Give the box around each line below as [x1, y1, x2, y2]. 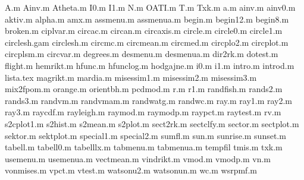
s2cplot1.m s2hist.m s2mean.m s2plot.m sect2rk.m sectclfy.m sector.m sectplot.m [5, 117, 299, 130]
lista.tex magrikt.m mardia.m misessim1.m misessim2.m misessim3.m [5, 71, 257, 83]
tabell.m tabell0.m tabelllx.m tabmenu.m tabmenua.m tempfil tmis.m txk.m [5, 141, 283, 153]
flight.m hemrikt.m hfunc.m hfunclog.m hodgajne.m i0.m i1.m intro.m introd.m [5, 59, 294, 71]
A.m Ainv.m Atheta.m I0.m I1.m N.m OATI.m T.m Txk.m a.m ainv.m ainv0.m [5, 1, 296, 13]
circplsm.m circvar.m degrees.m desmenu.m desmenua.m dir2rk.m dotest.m [5, 48, 278, 60]
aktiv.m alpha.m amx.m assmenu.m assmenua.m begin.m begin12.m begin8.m [5, 12, 289, 25]
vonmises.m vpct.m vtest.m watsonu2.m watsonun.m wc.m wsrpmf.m [5, 164, 257, 176]
